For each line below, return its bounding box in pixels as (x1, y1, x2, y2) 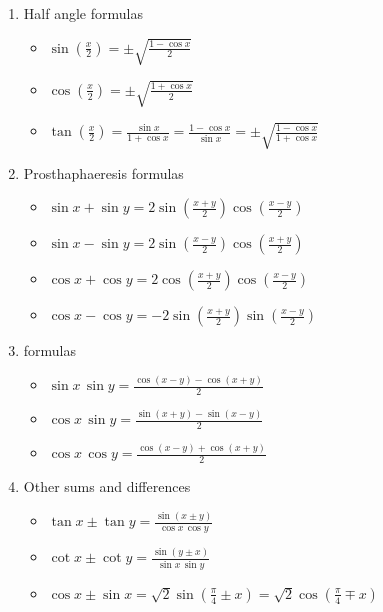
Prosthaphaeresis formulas (23, 162, 184, 183)
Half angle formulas (23, 3, 143, 23)
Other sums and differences (23, 476, 191, 497)
